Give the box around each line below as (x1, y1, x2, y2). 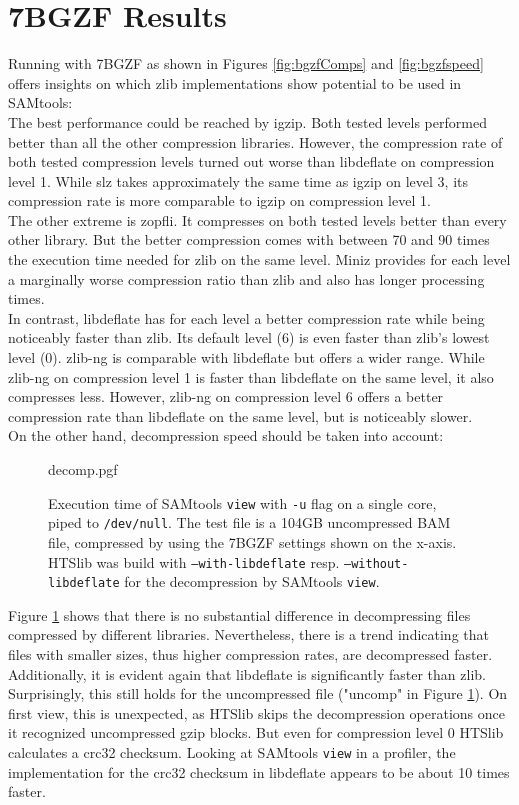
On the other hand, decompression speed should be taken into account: (8, 425, 444, 446)
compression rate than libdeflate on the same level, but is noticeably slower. (8, 405, 473, 426)
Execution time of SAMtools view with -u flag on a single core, (48, 492, 437, 513)
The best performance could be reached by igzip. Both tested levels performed (8, 111, 487, 132)
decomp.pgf (48, 459, 118, 479)
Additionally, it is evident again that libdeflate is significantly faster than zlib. (8, 663, 486, 684)
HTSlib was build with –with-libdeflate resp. (48, 551, 340, 572)
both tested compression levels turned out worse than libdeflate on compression (8, 151, 495, 172)
